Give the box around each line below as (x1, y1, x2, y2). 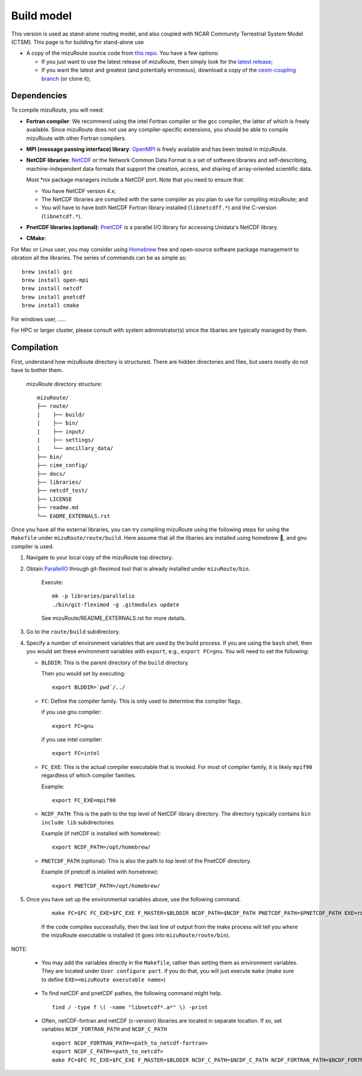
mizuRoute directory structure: (26, 380, 103, 387)
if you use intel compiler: (41, 736, 103, 743)
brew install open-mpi (22, 277, 89, 283)
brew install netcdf (22, 285, 83, 292)
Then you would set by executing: (41, 670, 126, 677)
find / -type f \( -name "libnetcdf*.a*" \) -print (52, 1004, 208, 1010)
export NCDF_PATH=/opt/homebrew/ (52, 844, 151, 850)
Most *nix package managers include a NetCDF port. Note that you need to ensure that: (26, 176, 244, 183)
